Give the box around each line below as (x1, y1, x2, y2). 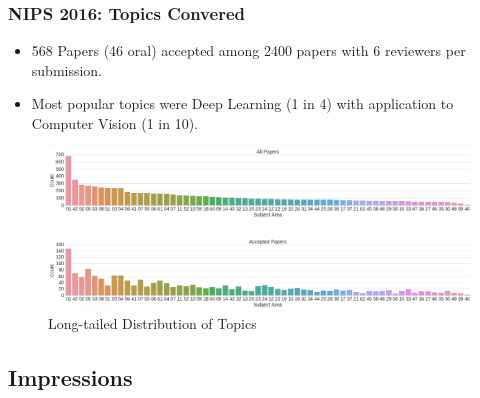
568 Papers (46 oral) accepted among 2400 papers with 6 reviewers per (31, 40, 466, 61)
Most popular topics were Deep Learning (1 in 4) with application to (31, 93, 454, 114)
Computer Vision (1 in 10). (31, 113, 198, 133)
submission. (31, 59, 103, 80)
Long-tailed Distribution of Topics (48, 313, 257, 334)
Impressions (8, 362, 133, 393)
